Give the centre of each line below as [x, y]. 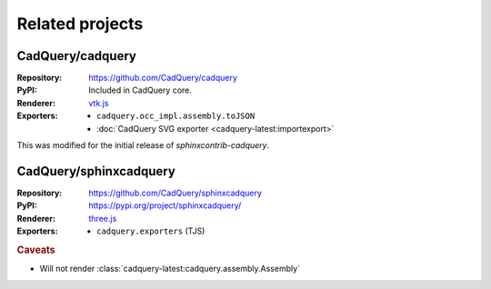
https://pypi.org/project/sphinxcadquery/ [165, 205]
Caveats [36, 250]
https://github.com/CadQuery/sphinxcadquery [175, 193]
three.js [103, 218]
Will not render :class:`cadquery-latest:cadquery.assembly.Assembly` [170, 269]
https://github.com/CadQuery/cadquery [163, 78]
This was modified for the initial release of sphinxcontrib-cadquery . [143, 145]
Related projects [80, 24]
